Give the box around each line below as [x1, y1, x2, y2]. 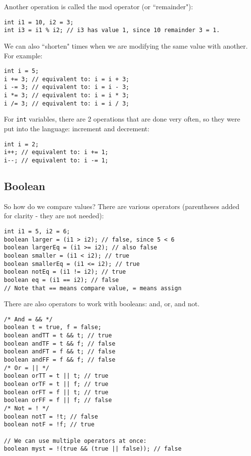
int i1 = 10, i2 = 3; [4, 18, 74, 26]
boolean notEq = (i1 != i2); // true [4, 268, 126, 276]
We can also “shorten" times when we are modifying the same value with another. [4, 40, 248, 51]
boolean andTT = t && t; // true [4, 332, 112, 339]
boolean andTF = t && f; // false [4, 340, 116, 347]
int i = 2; [4, 140, 39, 148]
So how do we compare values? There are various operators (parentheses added [4, 201, 239, 211]
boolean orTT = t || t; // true [4, 372, 108, 380]
